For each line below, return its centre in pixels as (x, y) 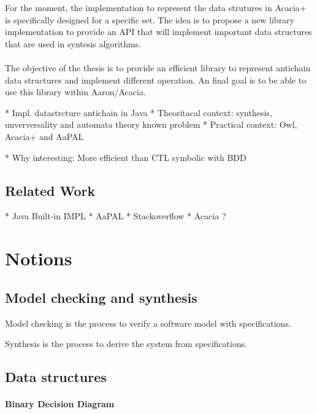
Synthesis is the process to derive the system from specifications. (126, 344)
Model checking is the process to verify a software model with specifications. (148, 323)
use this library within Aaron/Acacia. (75, 92)
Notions (39, 258)
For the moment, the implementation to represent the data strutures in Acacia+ (156, 7)
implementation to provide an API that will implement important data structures (158, 32)
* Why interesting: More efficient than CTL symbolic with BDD (126, 157)
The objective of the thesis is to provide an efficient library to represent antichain (158, 67)
